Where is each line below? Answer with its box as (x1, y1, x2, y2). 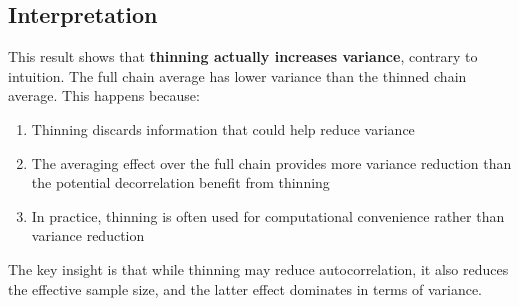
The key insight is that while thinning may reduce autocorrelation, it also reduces (8, 258, 509, 279)
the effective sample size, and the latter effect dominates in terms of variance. (8, 278, 482, 299)
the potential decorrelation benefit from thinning (31, 172, 330, 193)
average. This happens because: (8, 85, 200, 106)
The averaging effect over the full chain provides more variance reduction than (31, 152, 512, 173)
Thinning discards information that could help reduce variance (31, 118, 415, 139)
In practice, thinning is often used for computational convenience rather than (31, 205, 505, 226)
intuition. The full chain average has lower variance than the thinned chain (8, 65, 467, 86)
